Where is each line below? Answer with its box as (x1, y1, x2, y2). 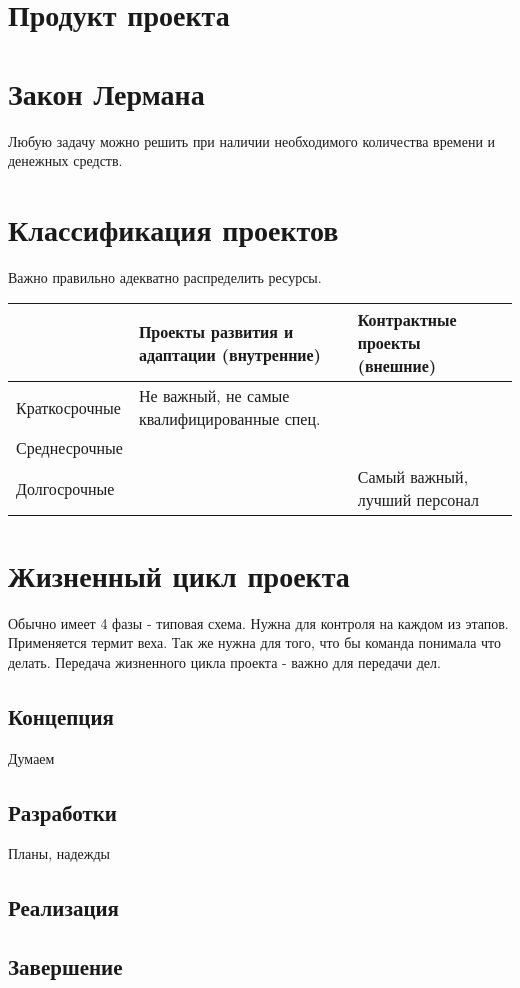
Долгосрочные (16, 476, 115, 500)
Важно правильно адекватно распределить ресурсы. (8, 266, 322, 287)
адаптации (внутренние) (138, 342, 321, 366)
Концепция (8, 700, 114, 731)
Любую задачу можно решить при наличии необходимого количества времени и (8, 130, 496, 151)
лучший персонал (357, 488, 480, 512)
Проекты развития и (138, 319, 294, 343)
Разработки (8, 796, 117, 827)
